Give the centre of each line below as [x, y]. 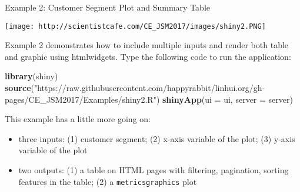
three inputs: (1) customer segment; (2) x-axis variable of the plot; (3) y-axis [157, 138]
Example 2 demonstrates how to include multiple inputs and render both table [147, 45]
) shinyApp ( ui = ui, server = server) [224, 99]
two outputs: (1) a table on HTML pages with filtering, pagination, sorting [154, 170]
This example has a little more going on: [78, 119]
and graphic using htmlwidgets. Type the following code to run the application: [148, 56]
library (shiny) [31, 76]
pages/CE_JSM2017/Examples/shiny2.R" [81, 99]
